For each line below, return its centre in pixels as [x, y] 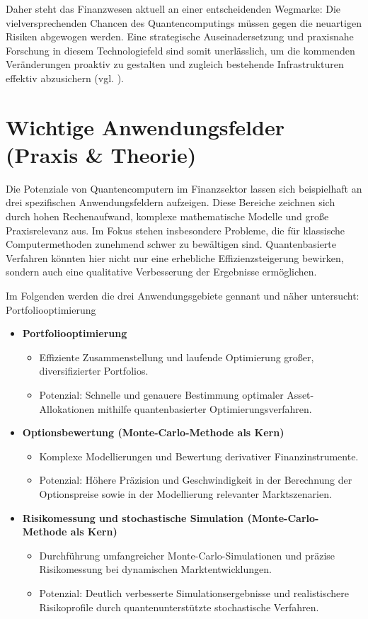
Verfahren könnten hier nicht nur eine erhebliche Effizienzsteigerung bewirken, [175, 257]
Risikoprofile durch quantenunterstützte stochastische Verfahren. [179, 607]
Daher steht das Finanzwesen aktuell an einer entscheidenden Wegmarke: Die [173, 8]
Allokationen [67, 408]
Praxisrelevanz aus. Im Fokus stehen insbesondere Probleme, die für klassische [176, 230]
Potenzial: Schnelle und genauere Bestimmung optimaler [161, 394]
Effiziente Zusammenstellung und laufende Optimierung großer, [177, 357]
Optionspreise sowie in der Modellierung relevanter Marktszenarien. [185, 493]
